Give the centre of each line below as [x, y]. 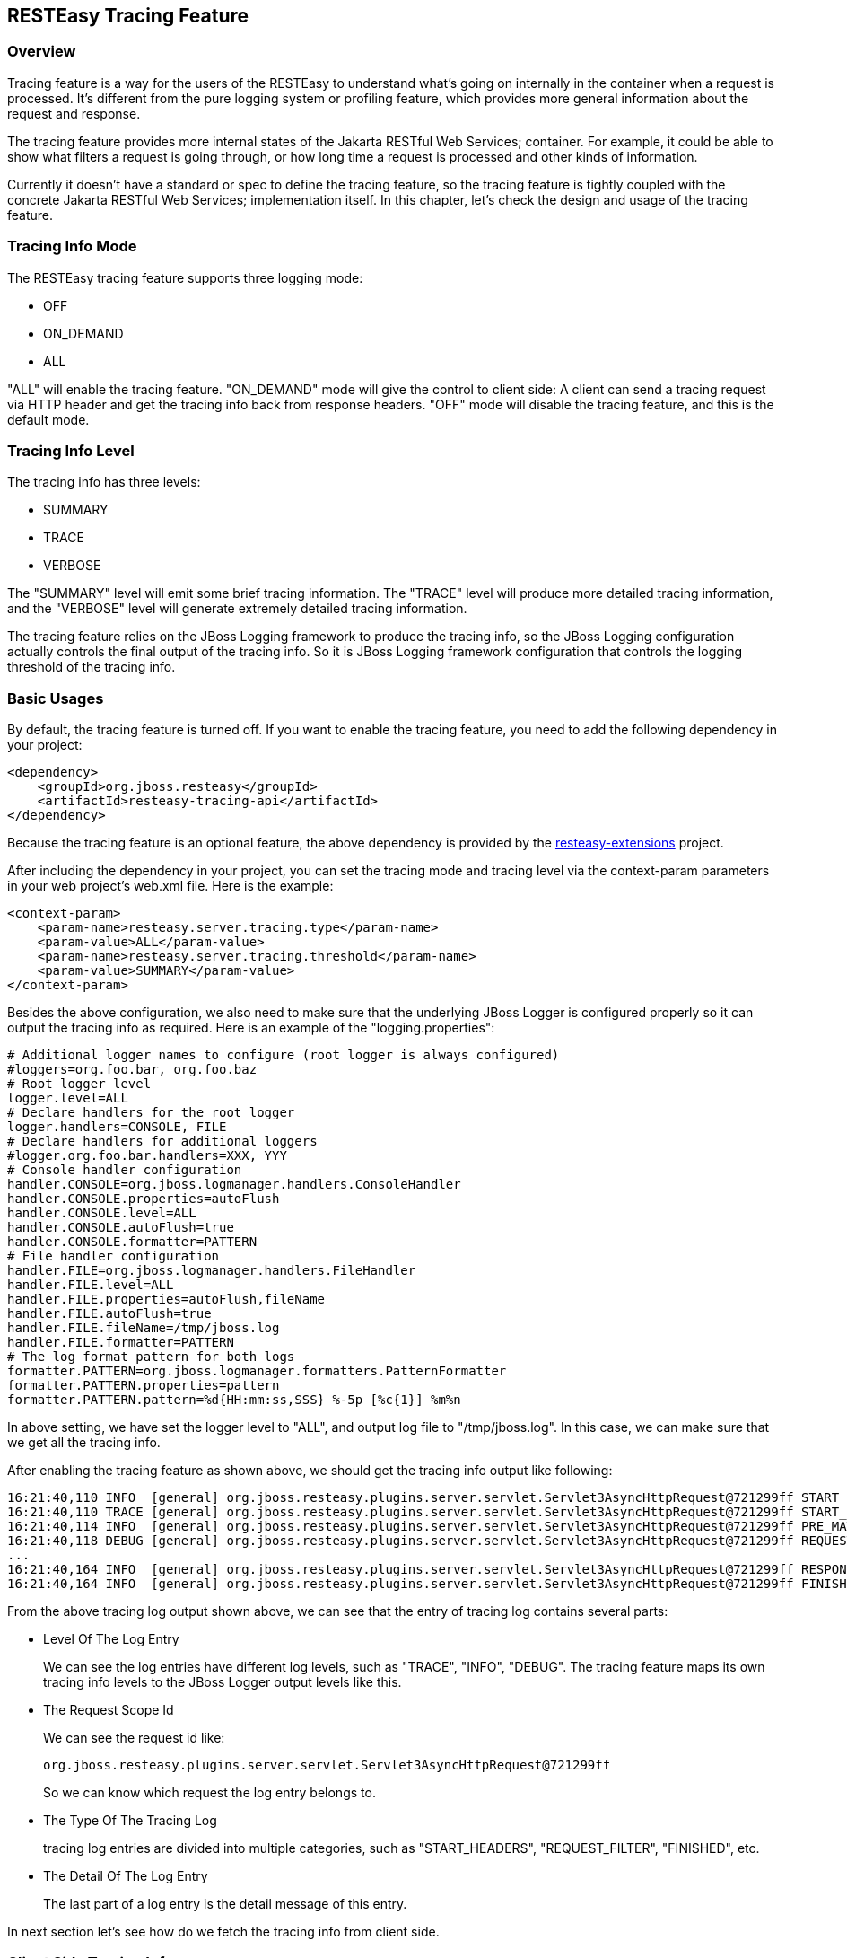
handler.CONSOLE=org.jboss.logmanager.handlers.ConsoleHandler [234, 1185]
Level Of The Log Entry [111, 1639]
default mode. [48, 419]
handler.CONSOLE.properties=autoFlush [144, 1199]
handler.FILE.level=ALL [91, 1285]
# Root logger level [79, 1084]
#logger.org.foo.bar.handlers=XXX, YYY [147, 1156]
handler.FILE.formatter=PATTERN [121, 1343]
